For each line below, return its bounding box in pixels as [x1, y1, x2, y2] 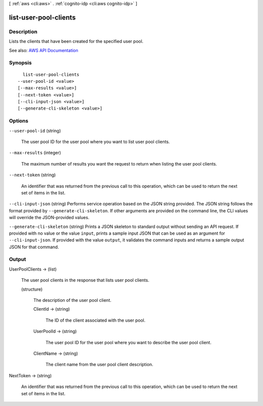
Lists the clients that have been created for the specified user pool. [9, 38, 144, 44]
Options [9, 117, 29, 124]
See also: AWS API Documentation [9, 47, 78, 53]
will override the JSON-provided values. [9, 215, 90, 221]
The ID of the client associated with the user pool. [45, 317, 146, 323]
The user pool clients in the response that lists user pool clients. [21, 277, 150, 283]
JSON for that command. [9, 244, 59, 250]
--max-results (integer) [9, 150, 61, 156]
